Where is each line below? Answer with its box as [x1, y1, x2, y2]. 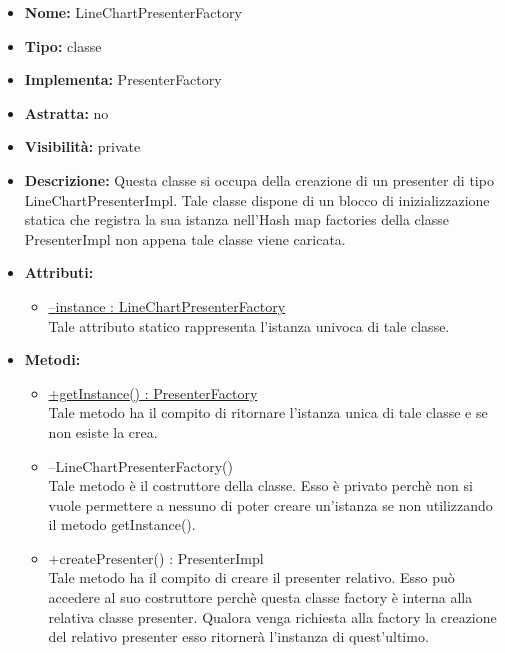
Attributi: [24, 262, 94, 283]
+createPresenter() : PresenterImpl [48, 547, 264, 568]
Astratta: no [24, 102, 109, 123]
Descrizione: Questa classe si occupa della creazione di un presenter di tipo [24, 169, 494, 190]
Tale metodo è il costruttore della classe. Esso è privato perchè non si [48, 475, 473, 496]
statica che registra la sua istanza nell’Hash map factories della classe [24, 209, 449, 230]
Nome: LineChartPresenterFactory [24, 2, 242, 22]
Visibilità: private [24, 136, 141, 157]
